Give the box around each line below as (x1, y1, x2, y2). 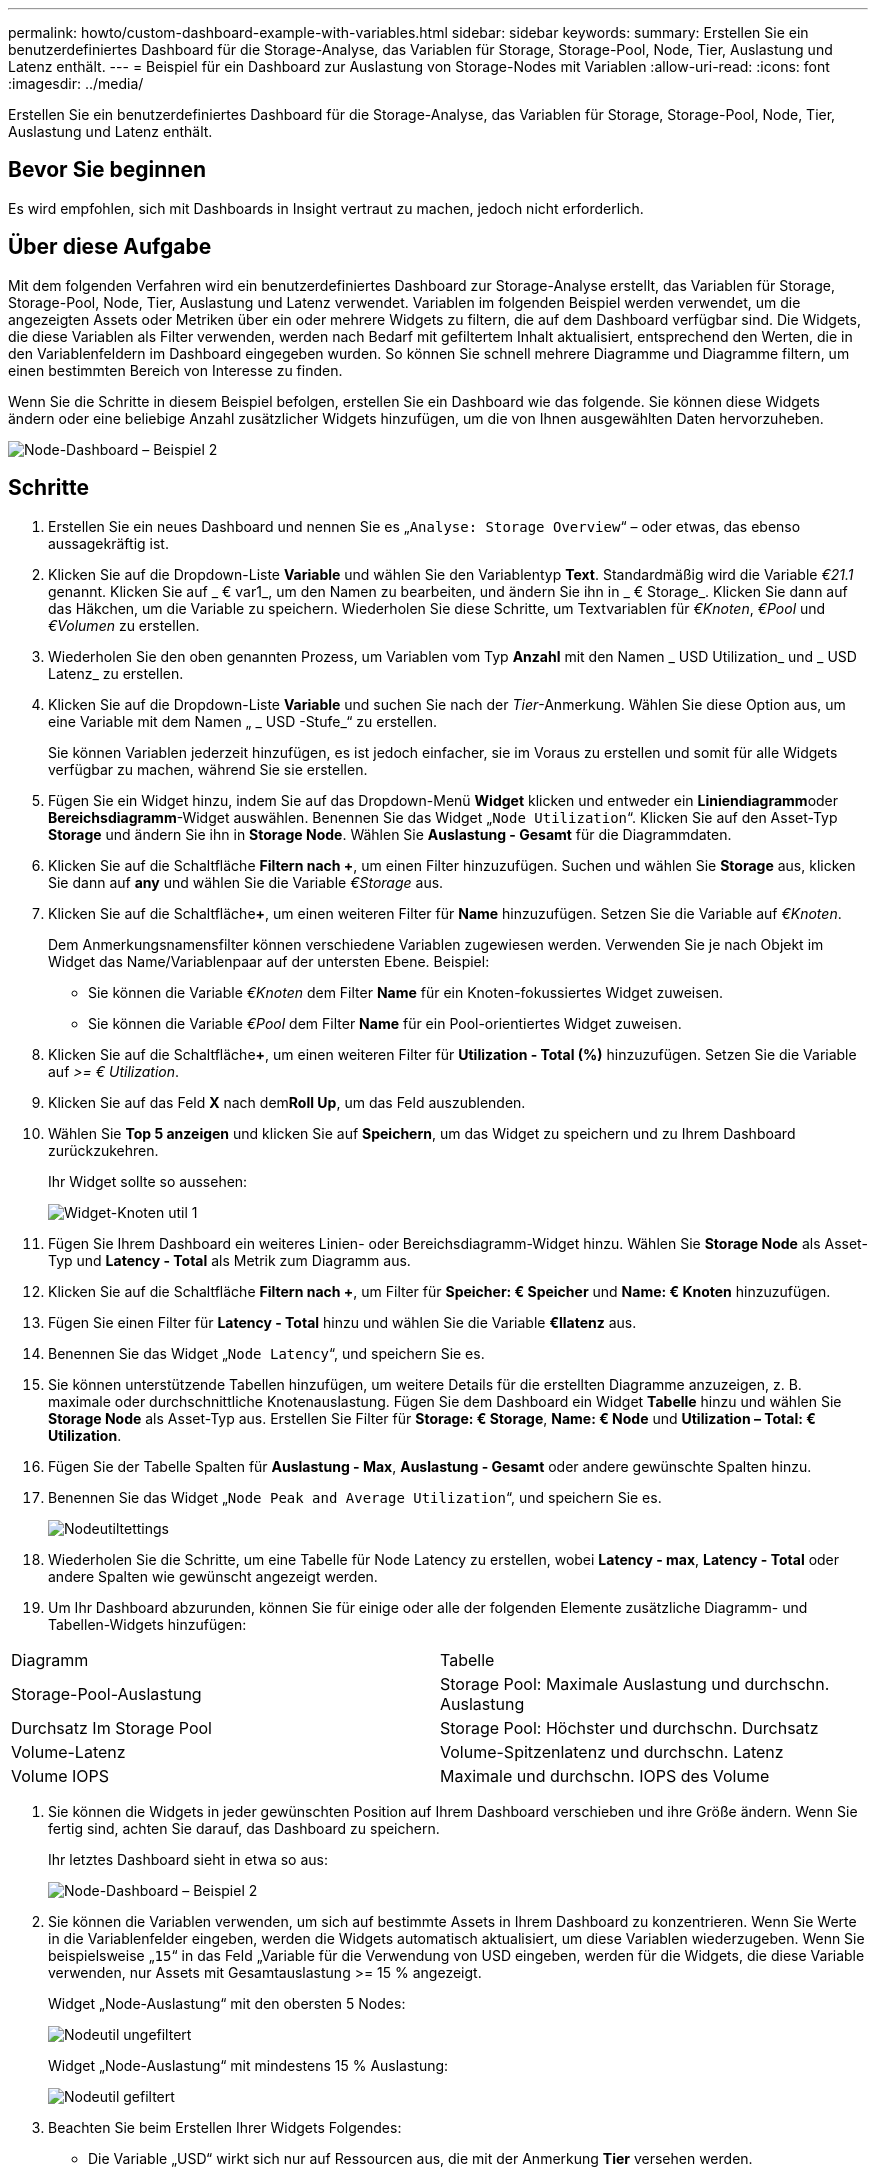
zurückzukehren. (48, 1141, 159, 1159)
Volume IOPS (11, 1765, 110, 1786)
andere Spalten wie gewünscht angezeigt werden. (48, 1567, 378, 1585)
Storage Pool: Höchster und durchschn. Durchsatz (440, 1717, 819, 1738)
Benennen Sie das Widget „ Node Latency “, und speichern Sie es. (48, 1344, 485, 1362)
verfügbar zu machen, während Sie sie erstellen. (48, 760, 368, 778)
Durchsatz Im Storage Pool (11, 1717, 212, 1738)
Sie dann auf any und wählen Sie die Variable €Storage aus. (48, 873, 444, 891)
